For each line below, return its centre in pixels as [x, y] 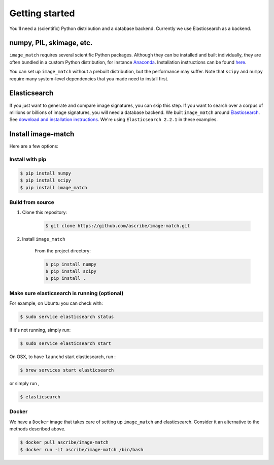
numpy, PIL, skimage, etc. [51, 43]
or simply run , [25, 384]
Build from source [32, 202]
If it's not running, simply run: [40, 330]
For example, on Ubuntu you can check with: [56, 303]
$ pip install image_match [54, 187]
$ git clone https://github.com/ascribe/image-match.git [118, 226]
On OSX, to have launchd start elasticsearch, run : [63, 357]
